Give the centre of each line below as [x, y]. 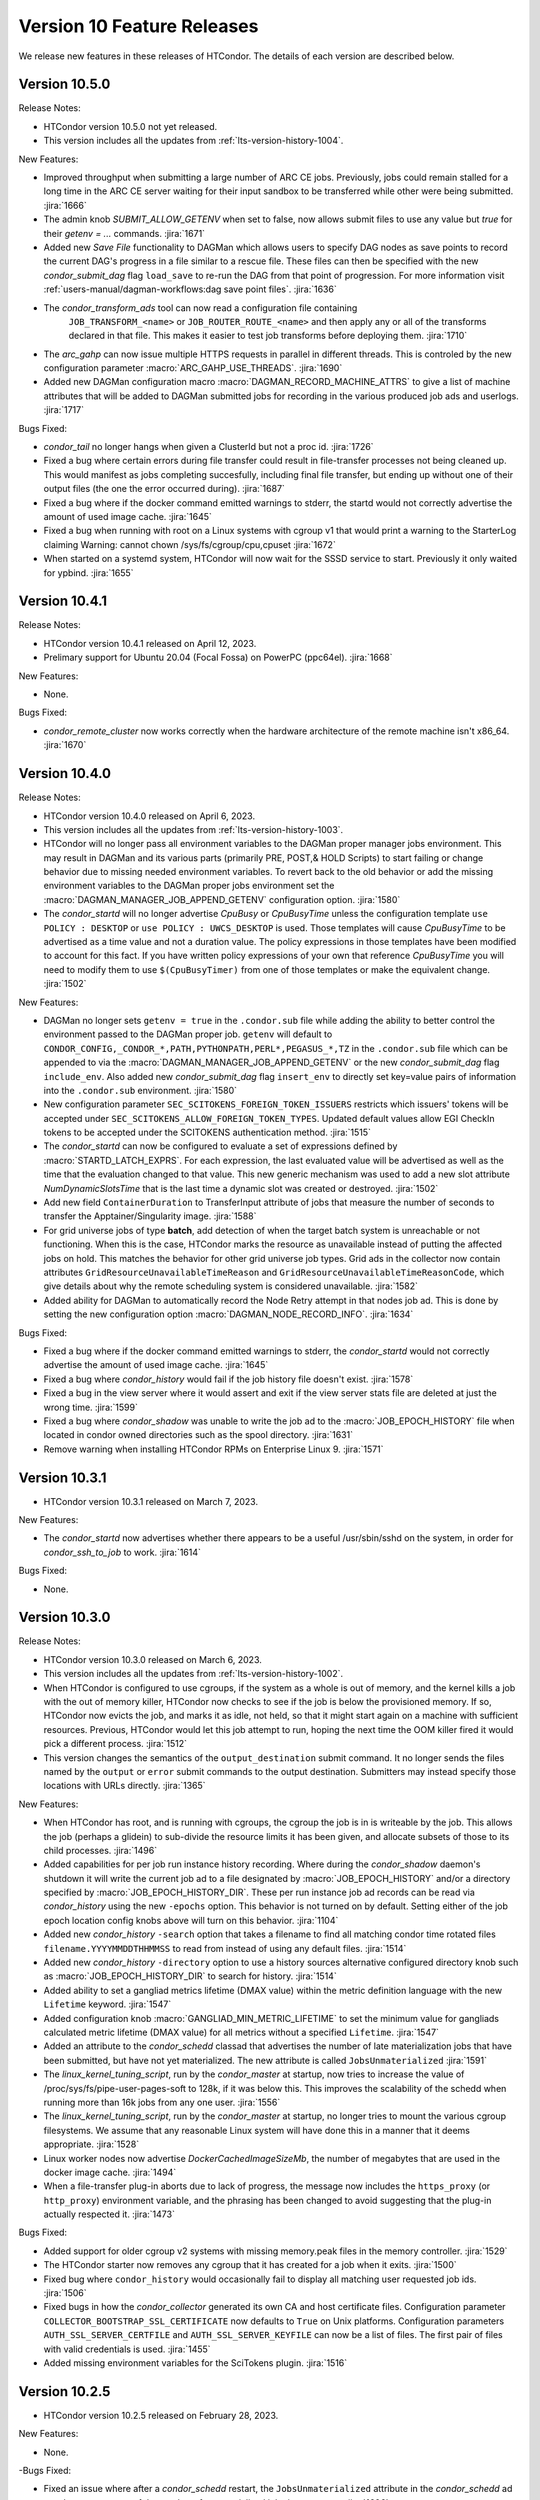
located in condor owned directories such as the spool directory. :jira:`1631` [198, 1435]
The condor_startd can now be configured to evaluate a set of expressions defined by [220, 1146]
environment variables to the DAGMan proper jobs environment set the [189, 886]
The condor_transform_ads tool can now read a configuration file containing [200, 307]
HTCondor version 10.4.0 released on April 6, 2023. [149, 816]
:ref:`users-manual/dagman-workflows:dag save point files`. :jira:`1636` [190, 289]
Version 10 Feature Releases [138, 26]
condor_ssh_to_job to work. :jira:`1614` [122, 1552]
